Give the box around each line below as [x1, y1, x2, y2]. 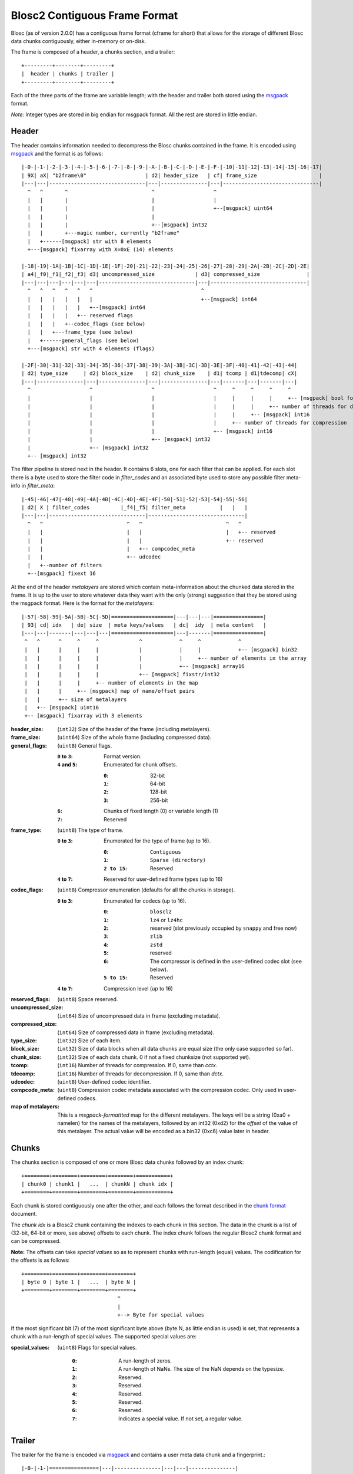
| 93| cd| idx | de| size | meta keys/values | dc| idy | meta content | [21, 622, 267, 629]
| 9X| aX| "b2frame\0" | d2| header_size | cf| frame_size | [21, 172, 322, 179]
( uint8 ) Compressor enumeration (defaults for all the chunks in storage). [57, 886, 235, 893]
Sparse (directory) [150, 857, 206, 864]
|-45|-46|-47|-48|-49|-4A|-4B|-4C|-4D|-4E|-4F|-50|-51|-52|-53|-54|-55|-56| [21, 496, 248, 502]
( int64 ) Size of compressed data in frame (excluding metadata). [57, 1029, 215, 1036]
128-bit [150, 788, 167, 795]
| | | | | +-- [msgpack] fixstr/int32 [24, 671, 220, 678]
